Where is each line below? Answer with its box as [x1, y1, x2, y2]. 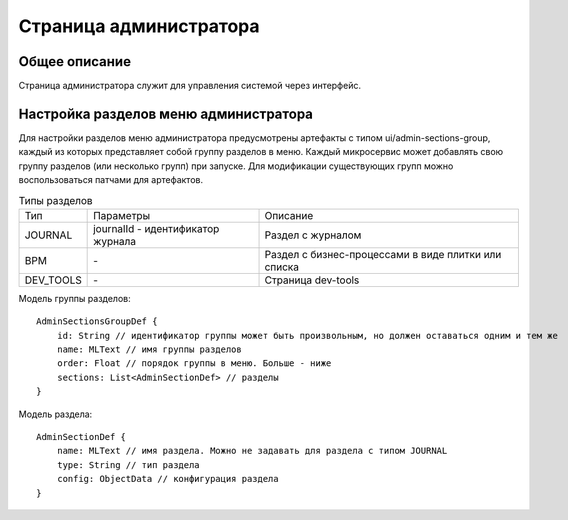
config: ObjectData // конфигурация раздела [56, 473, 279, 485]
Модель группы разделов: [18, 292, 132, 304]
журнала [93, 234, 137, 248]
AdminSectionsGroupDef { [36, 316, 158, 327]
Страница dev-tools [264, 273, 360, 287]
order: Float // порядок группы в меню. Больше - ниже [56, 358, 332, 369]
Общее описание [18, 53, 132, 70]
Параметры [93, 208, 150, 222]
